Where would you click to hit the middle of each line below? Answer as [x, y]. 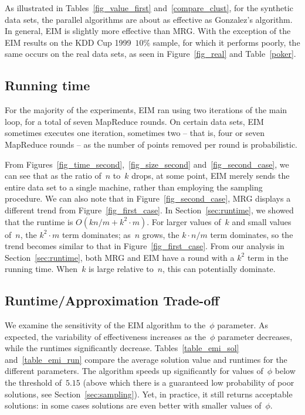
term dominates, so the [252, 234]
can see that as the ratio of [53, 176]
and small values [262, 221]
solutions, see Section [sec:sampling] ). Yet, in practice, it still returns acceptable [149, 394]
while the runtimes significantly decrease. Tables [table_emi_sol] [122, 348]
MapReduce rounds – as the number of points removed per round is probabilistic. [151, 144]
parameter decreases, [255, 336]
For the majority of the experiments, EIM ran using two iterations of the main [146, 110]
